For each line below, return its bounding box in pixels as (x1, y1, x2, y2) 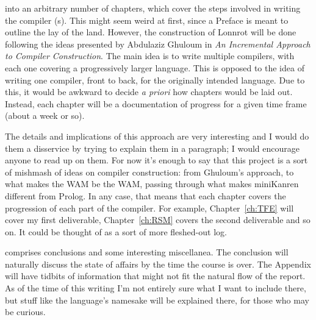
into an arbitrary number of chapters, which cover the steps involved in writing (5, 2, 301, 14)
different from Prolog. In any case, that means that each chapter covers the (5, 189, 286, 202)
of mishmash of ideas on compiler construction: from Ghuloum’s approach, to (5, 165, 294, 178)
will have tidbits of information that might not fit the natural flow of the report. (5, 269, 306, 282)
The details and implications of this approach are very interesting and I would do (5, 129, 309, 142)
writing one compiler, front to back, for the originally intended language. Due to (5, 73, 305, 86)
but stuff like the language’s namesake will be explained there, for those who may (5, 293, 309, 306)
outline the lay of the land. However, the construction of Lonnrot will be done (5, 26, 296, 38)
